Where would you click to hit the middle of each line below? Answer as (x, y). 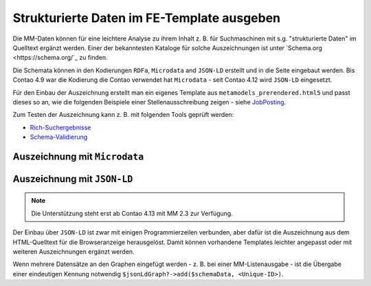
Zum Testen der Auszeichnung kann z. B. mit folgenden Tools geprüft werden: (123, 115)
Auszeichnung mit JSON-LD (73, 179)
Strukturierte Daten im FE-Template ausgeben (147, 18)
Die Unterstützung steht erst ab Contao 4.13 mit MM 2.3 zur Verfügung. (132, 213)
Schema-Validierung (59, 137)
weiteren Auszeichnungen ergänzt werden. (74, 252)
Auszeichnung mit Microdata (78, 156)
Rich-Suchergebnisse (60, 127)
